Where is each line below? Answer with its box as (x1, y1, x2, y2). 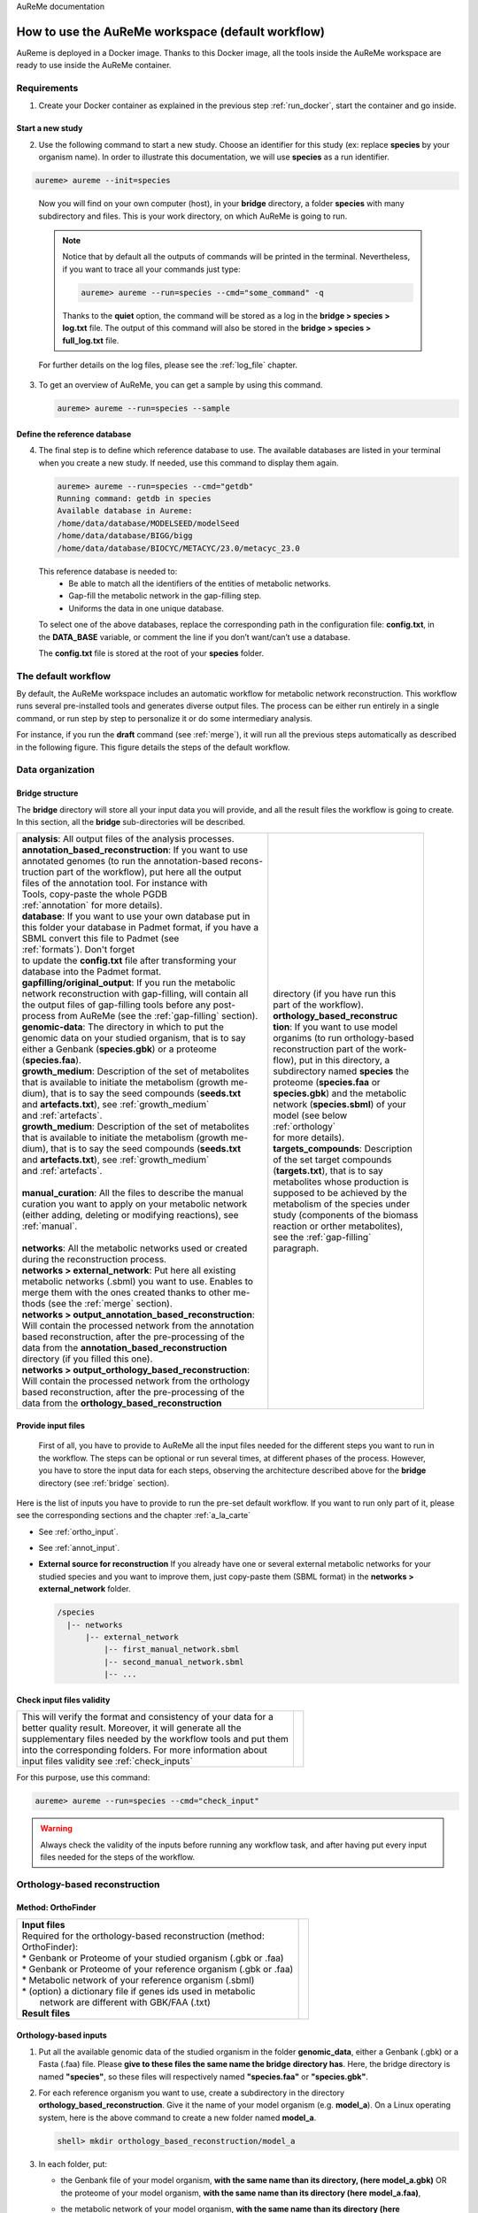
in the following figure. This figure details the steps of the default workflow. (16, 742, 291, 752)
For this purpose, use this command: (16, 1772, 150, 1783)
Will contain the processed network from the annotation (21, 1320, 255, 1332)
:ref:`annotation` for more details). (21, 899, 163, 912)
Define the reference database (16, 428, 132, 439)
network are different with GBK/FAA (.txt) (39, 1996, 212, 2009)
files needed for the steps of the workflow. (40, 1851, 195, 1862)
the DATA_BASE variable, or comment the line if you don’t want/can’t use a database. (38, 631, 351, 642)
